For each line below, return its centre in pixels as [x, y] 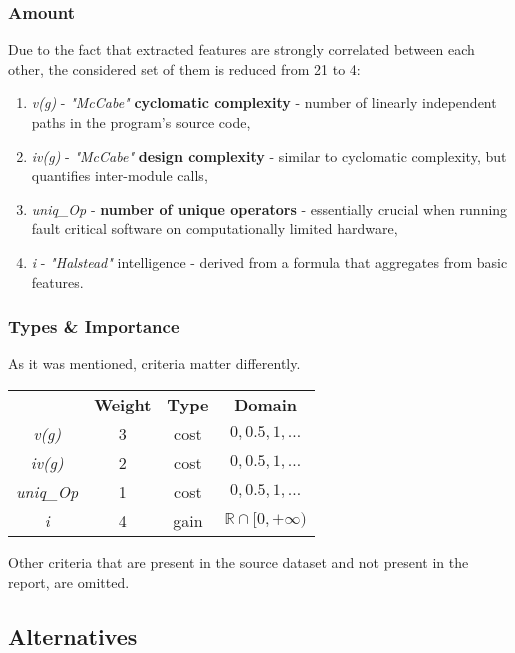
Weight [123, 404]
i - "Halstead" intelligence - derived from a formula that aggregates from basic [269, 261]
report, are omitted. [69, 581]
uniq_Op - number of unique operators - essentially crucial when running [269, 208]
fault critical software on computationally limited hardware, [214, 228]
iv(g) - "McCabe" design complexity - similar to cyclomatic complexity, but [269, 155]
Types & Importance [94, 326]
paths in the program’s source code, [141, 122]
